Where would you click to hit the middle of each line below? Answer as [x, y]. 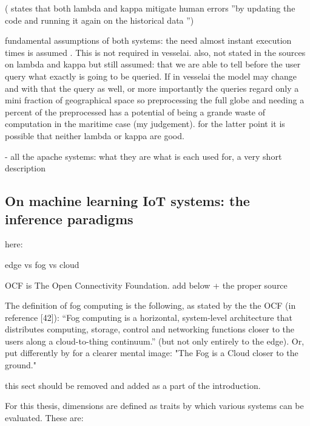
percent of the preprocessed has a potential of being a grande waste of [135, 112]
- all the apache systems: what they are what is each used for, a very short [143, 156]
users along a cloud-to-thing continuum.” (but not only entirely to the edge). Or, [155, 341]
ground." [21, 365]
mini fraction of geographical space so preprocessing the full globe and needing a [155, 100]
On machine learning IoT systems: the [127, 201]
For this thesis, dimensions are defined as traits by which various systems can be [154, 406]
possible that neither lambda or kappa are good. [95, 135]
